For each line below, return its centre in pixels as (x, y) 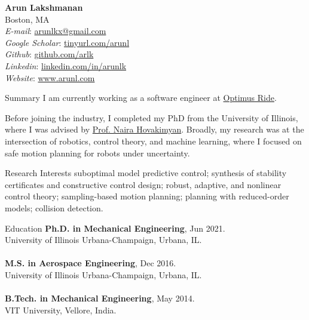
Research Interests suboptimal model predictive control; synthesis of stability (146, 173)
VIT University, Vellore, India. (61, 310)
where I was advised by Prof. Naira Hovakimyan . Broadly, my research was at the (154, 129)
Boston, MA (27, 19)
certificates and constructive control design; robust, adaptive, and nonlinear (143, 184)
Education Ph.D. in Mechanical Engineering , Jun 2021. (115, 228)
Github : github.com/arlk (49, 54)
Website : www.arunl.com (50, 77)
